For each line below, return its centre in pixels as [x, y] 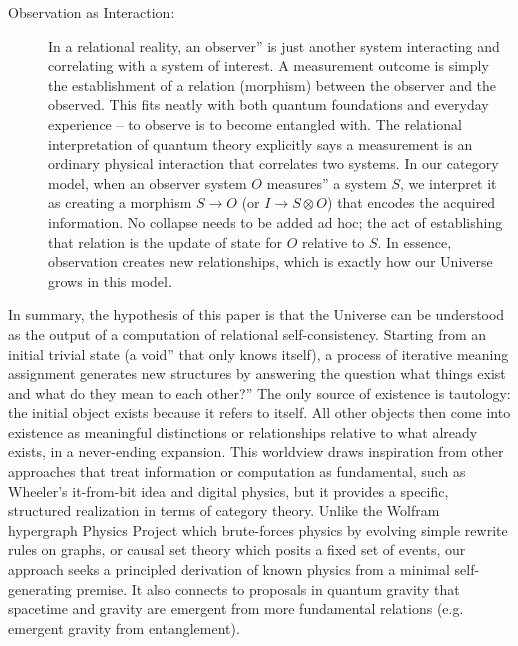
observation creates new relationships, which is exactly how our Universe [270, 261]
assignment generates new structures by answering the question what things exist [257, 373]
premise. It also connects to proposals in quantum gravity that [268, 588]
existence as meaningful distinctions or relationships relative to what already [243, 431]
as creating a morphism [120, 202]
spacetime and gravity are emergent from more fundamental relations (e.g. [236, 608]
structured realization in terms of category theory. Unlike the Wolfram [224, 510]
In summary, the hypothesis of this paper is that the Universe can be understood [256, 314]
